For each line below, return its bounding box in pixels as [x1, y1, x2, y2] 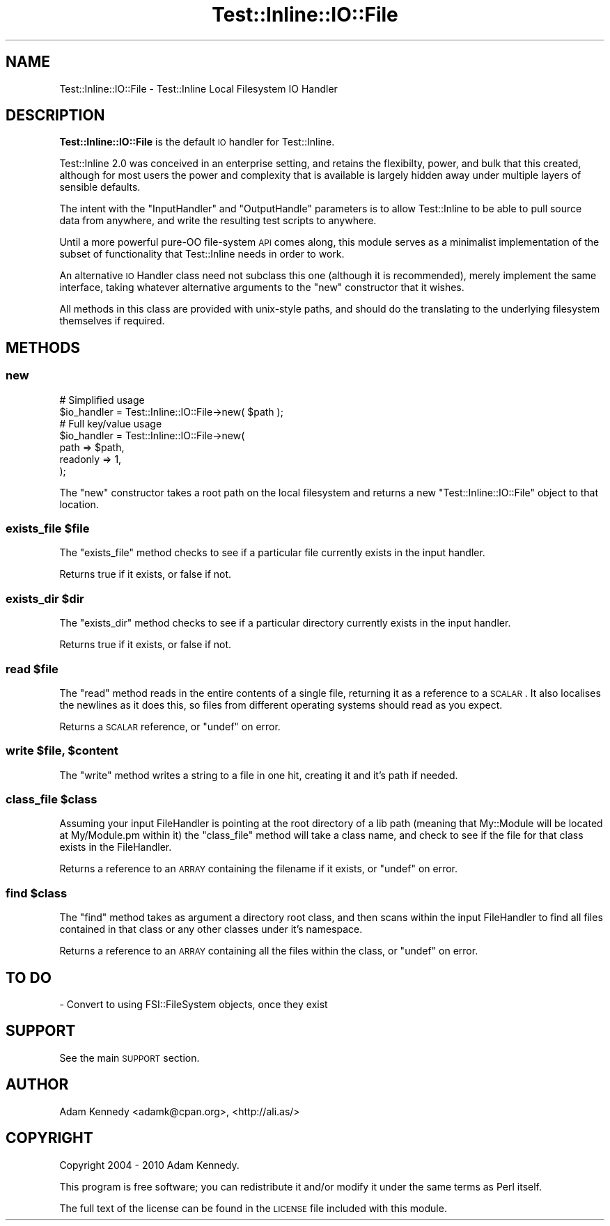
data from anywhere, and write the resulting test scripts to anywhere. [59, 214, 377, 227]
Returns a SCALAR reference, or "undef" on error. [59, 720, 281, 732]
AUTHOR [6, 1076, 69, 1094]
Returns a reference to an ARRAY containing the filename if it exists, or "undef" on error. [59, 863, 458, 875]
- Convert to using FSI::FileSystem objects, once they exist [59, 998, 328, 1010]
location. [59, 498, 99, 510]
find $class [6, 886, 68, 900]
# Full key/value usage [59, 417, 162, 430]
